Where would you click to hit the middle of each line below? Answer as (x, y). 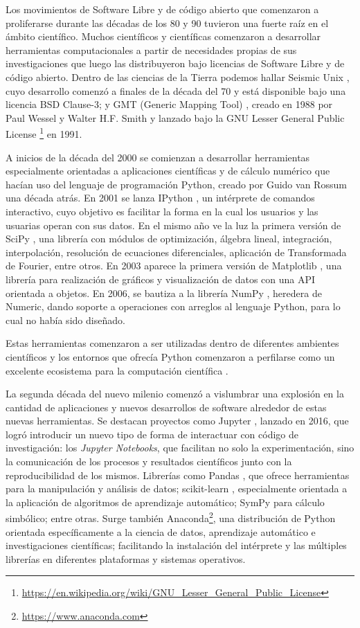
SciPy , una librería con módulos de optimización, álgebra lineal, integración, (169, 239)
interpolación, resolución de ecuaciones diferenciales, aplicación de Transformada (176, 252)
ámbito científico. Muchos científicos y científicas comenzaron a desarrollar (163, 36)
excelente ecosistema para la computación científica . (117, 370)
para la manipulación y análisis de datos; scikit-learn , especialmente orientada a (177, 488)
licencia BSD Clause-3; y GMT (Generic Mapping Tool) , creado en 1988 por (169, 104)
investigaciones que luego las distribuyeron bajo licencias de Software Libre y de (175, 63)
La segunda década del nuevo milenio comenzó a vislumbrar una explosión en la (175, 394)
